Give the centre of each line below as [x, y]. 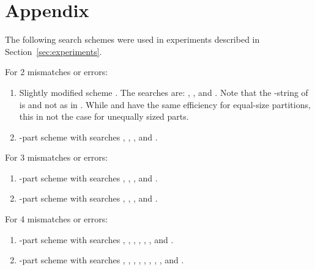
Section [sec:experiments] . [54, 51]
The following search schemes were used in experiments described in [132, 39]
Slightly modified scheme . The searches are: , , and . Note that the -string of [164, 92]
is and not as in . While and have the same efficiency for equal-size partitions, [165, 104]
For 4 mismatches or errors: [57, 219]
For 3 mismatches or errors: [57, 157]
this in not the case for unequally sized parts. [104, 116]
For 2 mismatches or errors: [57, 72]
